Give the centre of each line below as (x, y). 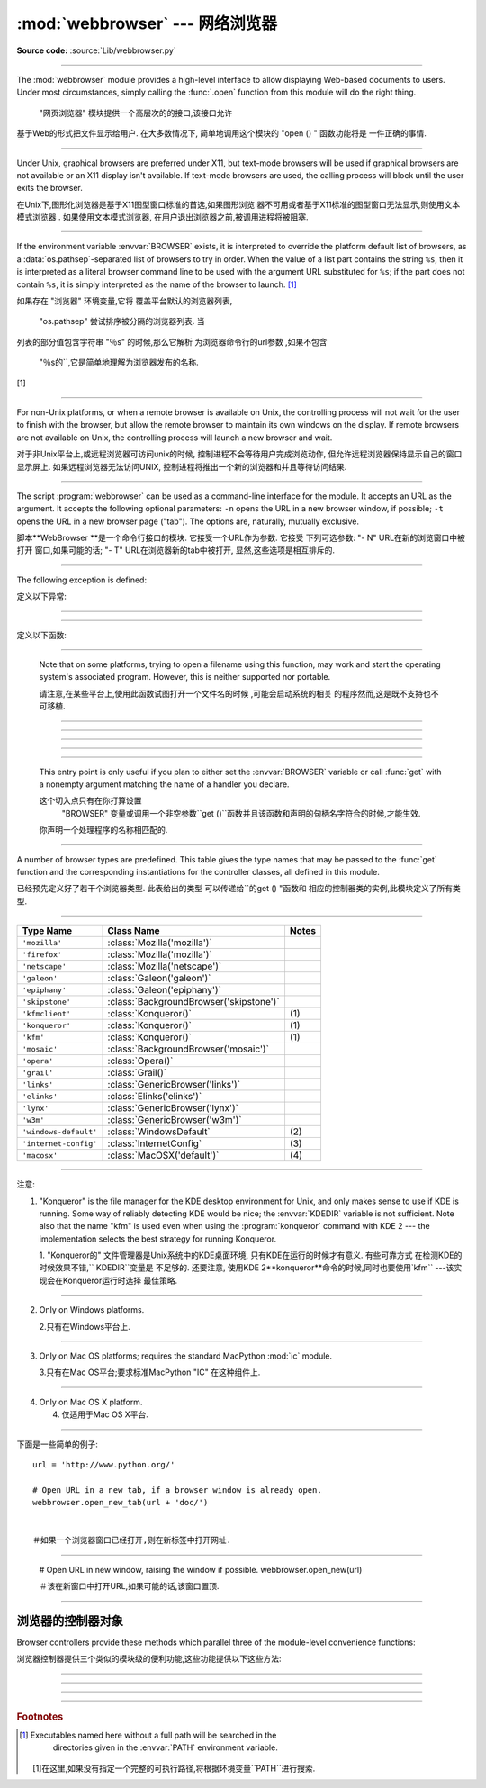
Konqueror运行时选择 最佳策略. (120, 1280)
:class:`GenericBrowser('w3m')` (175, 1120)
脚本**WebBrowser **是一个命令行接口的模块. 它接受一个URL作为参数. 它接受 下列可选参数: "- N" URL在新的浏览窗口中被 (241, 538)
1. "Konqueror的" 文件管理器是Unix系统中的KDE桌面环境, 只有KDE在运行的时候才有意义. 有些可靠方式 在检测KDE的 (251, 1255)
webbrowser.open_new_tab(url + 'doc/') (121, 1503)
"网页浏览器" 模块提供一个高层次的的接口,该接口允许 (136, 113)
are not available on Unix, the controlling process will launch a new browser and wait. (175, 438)
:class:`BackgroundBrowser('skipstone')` (193, 1002)
